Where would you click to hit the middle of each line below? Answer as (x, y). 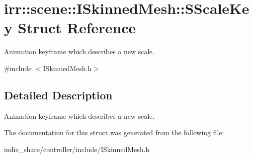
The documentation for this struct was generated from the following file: (114, 132)
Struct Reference (77, 28)
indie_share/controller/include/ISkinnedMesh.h (77, 149)
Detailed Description (58, 95)
